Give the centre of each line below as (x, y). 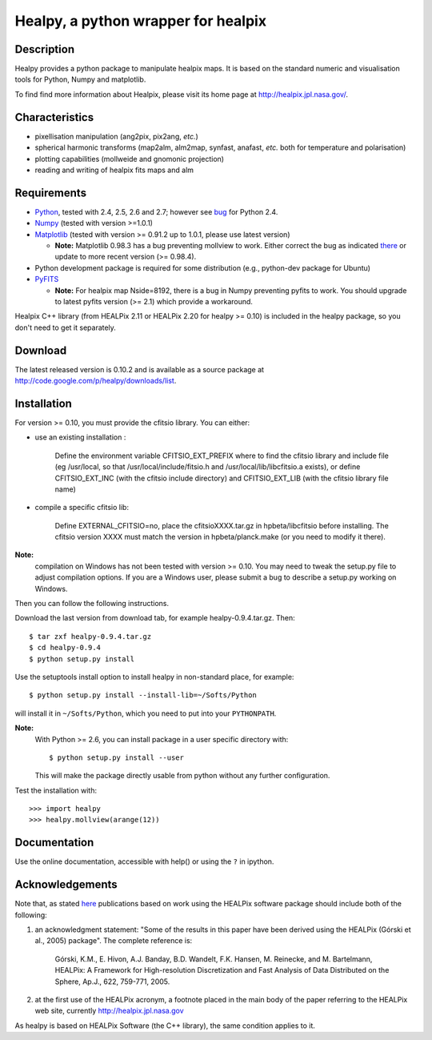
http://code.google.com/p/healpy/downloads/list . (96, 381)
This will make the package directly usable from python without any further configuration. (182, 776)
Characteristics (54, 117)
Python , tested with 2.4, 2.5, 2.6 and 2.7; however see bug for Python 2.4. (156, 211)
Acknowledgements (66, 885)
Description (45, 49)
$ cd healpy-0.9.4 (65, 648)
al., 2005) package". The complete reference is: (114, 941)
